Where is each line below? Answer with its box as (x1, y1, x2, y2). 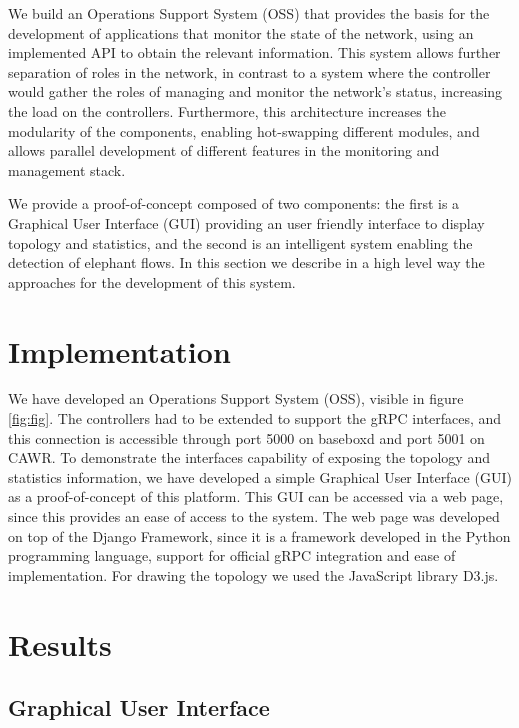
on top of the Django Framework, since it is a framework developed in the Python (8, 525, 511, 546)
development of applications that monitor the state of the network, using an (8, 22, 474, 43)
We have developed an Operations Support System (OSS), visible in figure (8, 388, 464, 409)
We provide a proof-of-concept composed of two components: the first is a (8, 193, 460, 214)
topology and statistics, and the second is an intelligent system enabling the (8, 232, 473, 253)
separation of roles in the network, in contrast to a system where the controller (8, 61, 491, 82)
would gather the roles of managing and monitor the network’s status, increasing (8, 81, 503, 102)
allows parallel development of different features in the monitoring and (8, 140, 440, 161)
